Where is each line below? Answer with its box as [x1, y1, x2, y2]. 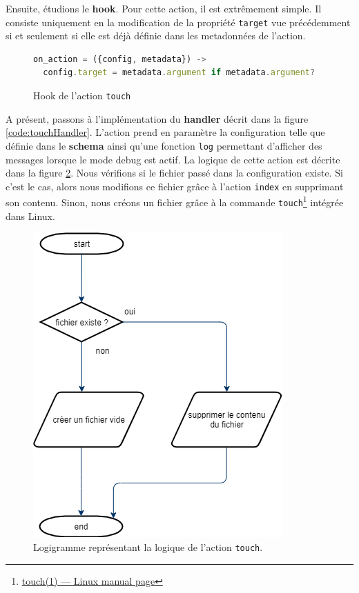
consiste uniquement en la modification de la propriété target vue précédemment [6, 14, 351, 29]
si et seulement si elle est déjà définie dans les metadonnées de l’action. [6, 28, 306, 43]
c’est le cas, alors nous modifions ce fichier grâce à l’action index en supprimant [6, 179, 344, 193]
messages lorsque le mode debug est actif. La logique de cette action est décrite [6, 152, 340, 166]
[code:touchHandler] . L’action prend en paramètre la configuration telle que [6, 125, 325, 139]
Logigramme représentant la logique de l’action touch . [33, 539, 263, 554]
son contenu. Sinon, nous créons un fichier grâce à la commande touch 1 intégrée [6, 193, 344, 210]
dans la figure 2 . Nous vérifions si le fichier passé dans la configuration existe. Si [6, 165, 343, 180]
